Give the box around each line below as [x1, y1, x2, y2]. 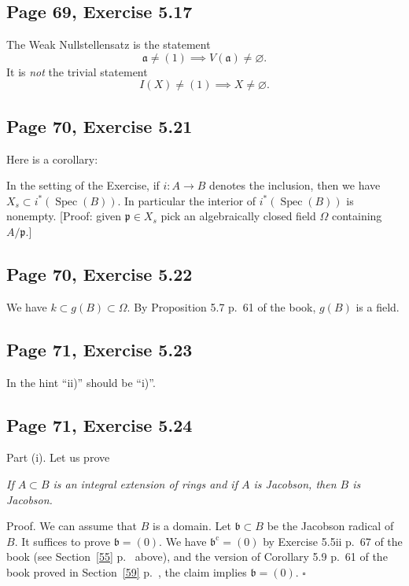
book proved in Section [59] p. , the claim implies [6, 563, 247, 580]
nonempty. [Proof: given [6, 208, 122, 224]
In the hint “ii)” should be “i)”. [6, 374, 156, 390]
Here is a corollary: [6, 150, 98, 167]
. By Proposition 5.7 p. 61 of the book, [127, 298, 316, 315]
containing [331, 208, 382, 224]
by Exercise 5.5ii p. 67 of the [263, 533, 403, 549]
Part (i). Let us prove [6, 449, 110, 466]
